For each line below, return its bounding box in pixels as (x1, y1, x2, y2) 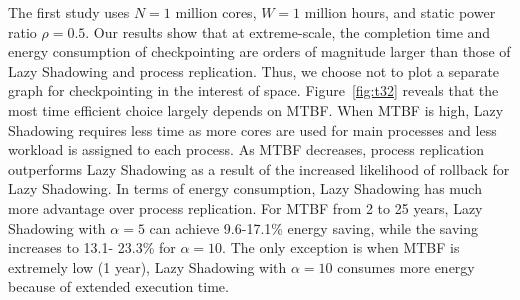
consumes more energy (337, 256, 475, 277)
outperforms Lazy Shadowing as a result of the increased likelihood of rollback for (8, 158, 510, 179)
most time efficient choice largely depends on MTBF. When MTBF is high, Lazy (8, 99, 504, 120)
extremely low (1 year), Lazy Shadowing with (8, 256, 287, 277)
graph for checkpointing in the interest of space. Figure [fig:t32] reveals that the (8, 80, 499, 101)
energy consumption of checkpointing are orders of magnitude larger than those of (8, 41, 511, 62)
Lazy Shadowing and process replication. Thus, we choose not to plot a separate (8, 60, 500, 81)
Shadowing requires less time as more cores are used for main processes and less (8, 119, 497, 140)
